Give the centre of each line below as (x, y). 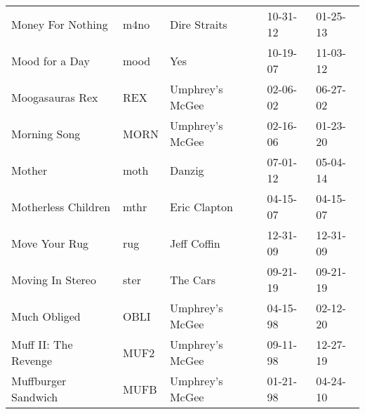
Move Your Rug (50, 243)
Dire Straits (198, 24)
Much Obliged (46, 316)
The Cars (192, 279)
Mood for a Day (51, 60)
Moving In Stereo (54, 279)
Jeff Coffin (195, 243)
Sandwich (35, 397)
